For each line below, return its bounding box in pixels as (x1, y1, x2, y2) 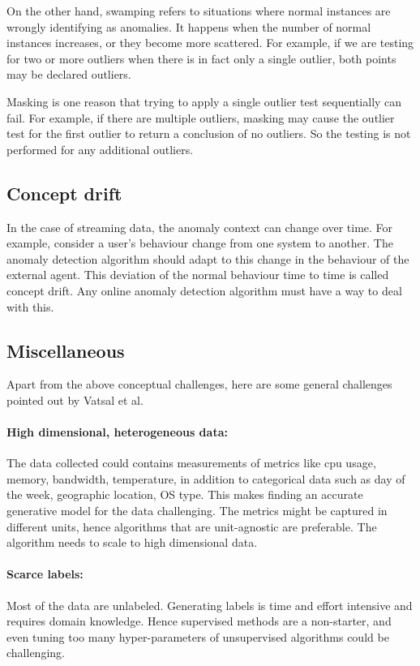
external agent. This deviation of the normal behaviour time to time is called (6, 266, 389, 283)
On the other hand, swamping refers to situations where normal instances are (6, 2, 391, 19)
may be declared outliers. (6, 66, 131, 83)
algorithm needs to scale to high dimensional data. (6, 534, 258, 551)
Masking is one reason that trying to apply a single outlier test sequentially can (6, 92, 402, 110)
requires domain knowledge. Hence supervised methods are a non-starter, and (6, 612, 392, 629)
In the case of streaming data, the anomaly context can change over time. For (6, 218, 393, 235)
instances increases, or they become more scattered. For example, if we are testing (6, 34, 414, 51)
